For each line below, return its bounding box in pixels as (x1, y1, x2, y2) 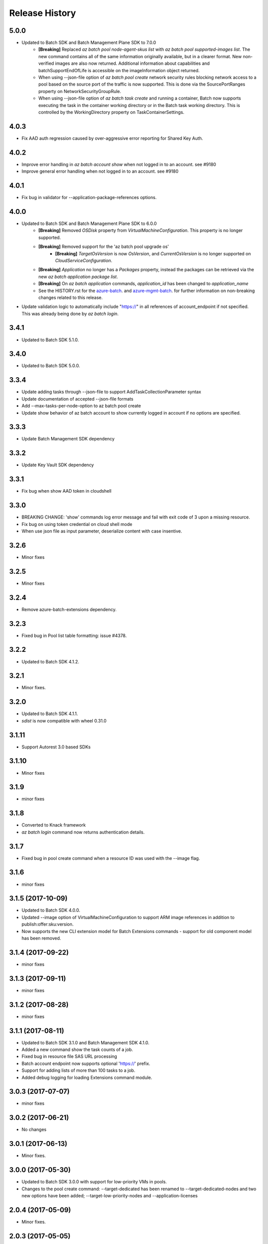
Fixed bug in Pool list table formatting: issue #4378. (21, 632, 127, 638)
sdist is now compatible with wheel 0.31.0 (21, 718, 107, 724)
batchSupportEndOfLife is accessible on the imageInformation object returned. (38, 67, 200, 73)
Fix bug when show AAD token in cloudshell (21, 488, 112, 494)
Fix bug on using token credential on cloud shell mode (21, 521, 133, 527)
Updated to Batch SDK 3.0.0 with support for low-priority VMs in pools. (21, 1179, 167, 1185)
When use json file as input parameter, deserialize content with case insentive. (21, 528, 182, 534)
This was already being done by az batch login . (21, 311, 119, 316)
